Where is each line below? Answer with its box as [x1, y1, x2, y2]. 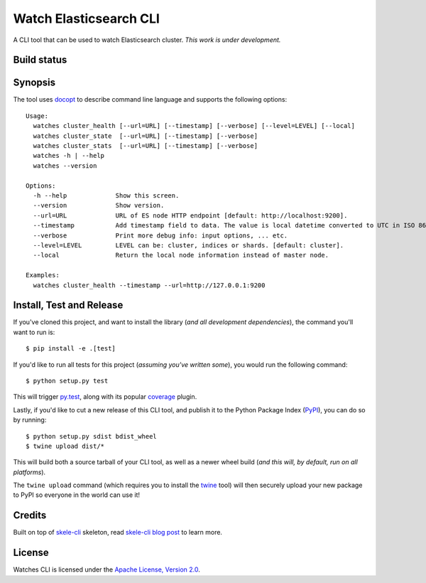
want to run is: [13, 328, 55, 336]
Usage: [26, 112, 49, 120]
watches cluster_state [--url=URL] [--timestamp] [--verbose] [33, 132, 258, 140]
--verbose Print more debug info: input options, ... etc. [33, 231, 288, 240]
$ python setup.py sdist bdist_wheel [26, 432, 158, 440]
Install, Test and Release [13, 299, 124, 311]
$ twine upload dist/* [26, 442, 105, 450]
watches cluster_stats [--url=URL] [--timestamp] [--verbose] [33, 142, 258, 150]
